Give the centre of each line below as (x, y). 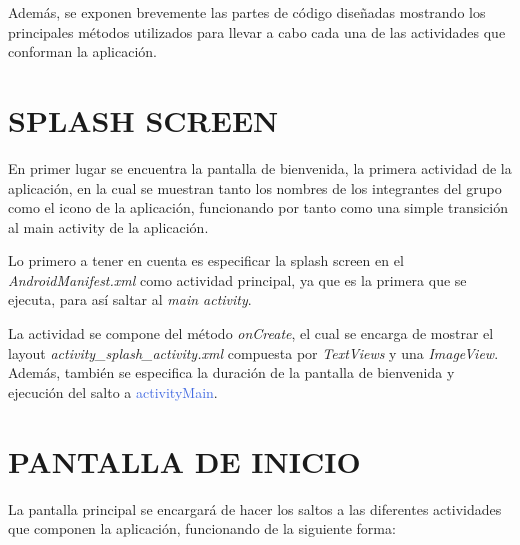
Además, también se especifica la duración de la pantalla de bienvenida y (231, 372)
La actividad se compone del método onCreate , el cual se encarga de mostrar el (251, 333)
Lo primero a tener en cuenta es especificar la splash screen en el (206, 260)
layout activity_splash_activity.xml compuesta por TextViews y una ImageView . (253, 352)
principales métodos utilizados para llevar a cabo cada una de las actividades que (257, 31)
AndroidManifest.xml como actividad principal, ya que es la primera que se (237, 279)
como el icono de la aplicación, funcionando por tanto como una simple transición (258, 207)
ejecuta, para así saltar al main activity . (130, 299)
